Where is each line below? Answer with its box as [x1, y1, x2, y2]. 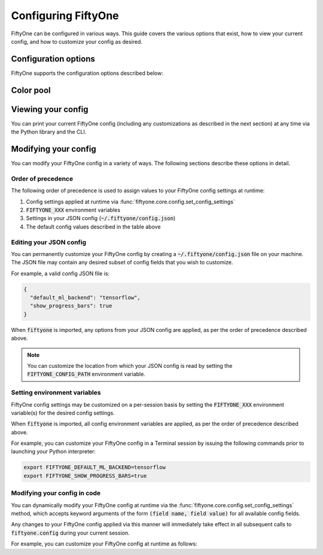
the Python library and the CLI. [11, 129, 87, 136]
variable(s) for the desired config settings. [11, 409, 115, 416]
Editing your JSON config [11, 238, 87, 246]
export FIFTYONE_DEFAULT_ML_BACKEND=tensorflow [23, 464, 166, 471]
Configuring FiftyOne [11, 9, 119, 22]
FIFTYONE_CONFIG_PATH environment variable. [27, 371, 146, 378]
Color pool [11, 85, 51, 95]
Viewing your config [11, 104, 89, 114]
